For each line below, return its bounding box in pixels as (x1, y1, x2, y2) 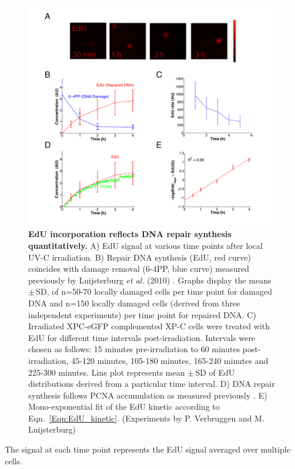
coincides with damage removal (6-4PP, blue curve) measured (28, 262, 249, 275)
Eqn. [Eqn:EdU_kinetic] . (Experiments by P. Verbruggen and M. (28, 411, 264, 424)
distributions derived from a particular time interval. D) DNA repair (28, 377, 275, 390)
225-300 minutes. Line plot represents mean (28, 366, 185, 378)
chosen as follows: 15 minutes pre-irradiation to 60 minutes (28, 343, 240, 355)
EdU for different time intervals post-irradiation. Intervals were (28, 331, 256, 343)
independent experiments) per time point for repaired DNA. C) (28, 308, 256, 320)
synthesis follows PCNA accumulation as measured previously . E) (28, 389, 267, 401)
